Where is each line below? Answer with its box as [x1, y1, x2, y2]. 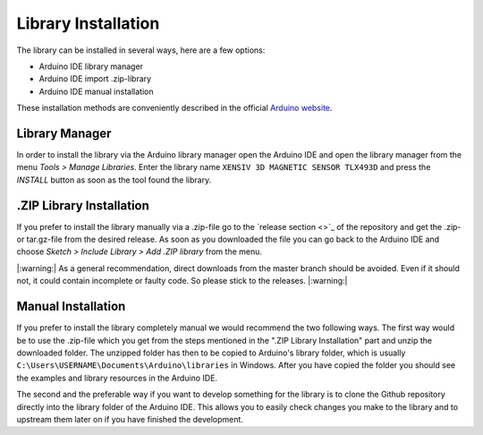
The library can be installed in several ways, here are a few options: [16, 45, 266, 55]
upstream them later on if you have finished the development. [16, 414, 243, 424]
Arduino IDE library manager [38, 61, 143, 72]
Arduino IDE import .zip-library [38, 73, 152, 84]
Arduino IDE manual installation [38, 86, 154, 97]
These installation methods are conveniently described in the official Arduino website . [16, 103, 333, 114]
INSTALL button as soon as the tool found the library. [16, 175, 212, 185]
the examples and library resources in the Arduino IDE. [16, 372, 218, 383]
